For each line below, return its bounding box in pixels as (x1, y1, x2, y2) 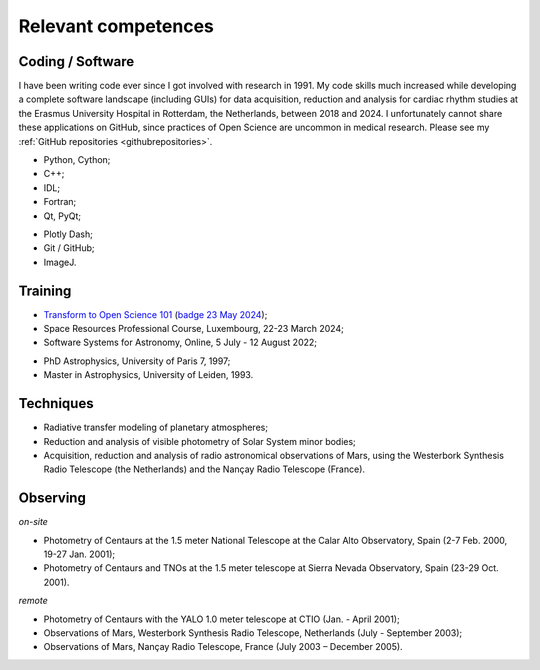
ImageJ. (43, 256, 77, 268)
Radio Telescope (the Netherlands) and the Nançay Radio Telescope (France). (43, 463, 365, 475)
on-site (18, 516, 49, 528)
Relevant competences (18, 15, 215, 37)
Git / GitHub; (43, 242, 95, 254)
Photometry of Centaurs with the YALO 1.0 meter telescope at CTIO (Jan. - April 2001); (43, 613, 400, 625)
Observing (18, 490, 87, 507)
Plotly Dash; (43, 228, 94, 240)
